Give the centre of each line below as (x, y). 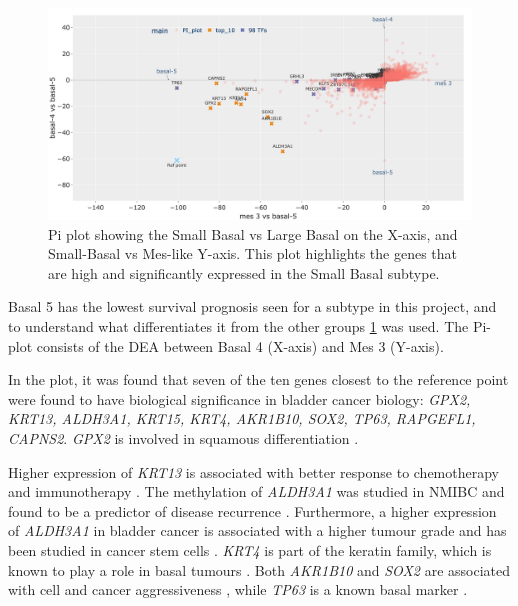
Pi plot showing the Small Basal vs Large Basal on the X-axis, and (253, 233)
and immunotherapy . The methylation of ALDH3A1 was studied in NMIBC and (256, 491)
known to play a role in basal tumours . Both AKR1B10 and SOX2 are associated (259, 569)
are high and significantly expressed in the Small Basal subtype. (244, 272)
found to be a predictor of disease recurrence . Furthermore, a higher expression (252, 510)
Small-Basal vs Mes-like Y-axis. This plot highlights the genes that (253, 253)
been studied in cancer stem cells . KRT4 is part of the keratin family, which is (250, 549)
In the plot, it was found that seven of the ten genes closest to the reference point (258, 379)
